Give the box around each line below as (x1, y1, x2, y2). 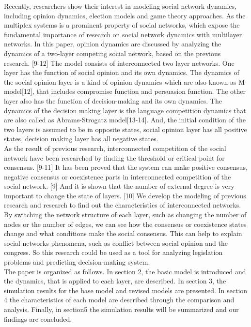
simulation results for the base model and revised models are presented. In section (4, 285, 248, 295)
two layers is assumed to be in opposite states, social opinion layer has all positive (4, 124, 247, 134)
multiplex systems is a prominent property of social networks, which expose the (4, 20, 240, 30)
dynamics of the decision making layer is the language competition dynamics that (4, 105, 246, 115)
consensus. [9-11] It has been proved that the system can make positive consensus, (4, 162, 248, 172)
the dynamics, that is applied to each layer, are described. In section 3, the (4, 276, 226, 286)
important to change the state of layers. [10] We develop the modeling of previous (4, 190, 246, 200)
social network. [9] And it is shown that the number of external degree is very (4, 181, 235, 191)
